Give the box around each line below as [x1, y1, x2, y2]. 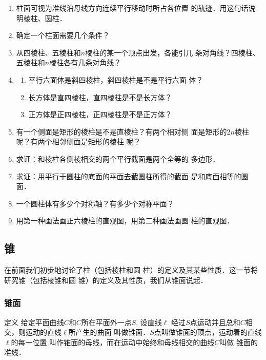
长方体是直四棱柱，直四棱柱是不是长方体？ [28, 91, 172, 102]
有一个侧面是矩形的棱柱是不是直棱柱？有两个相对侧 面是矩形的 [16, 126, 227, 137]
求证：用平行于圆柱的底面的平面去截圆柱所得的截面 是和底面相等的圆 [16, 170, 249, 181]
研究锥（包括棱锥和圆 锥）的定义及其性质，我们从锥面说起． [4, 274, 208, 285]
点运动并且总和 [190, 316, 240, 327]
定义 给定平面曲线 [4, 316, 64, 327]
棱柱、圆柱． [23, 12, 67, 23]
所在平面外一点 [81, 316, 132, 327]
